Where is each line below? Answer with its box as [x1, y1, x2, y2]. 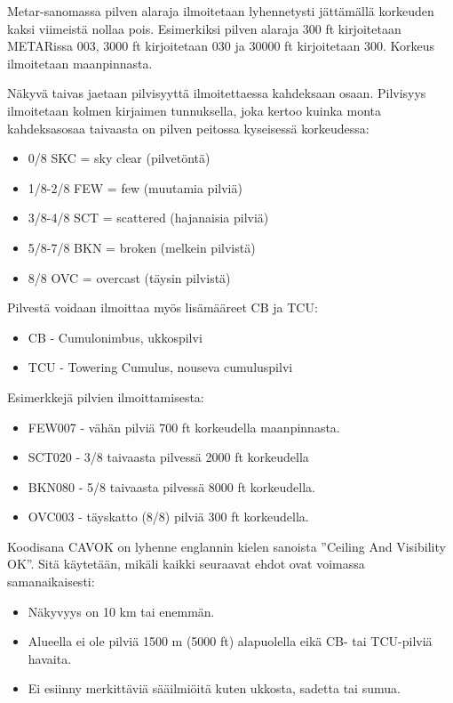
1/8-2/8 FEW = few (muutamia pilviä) [28, 178, 242, 197]
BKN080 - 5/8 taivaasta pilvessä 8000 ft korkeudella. [28, 477, 316, 496]
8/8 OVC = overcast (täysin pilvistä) [28, 268, 231, 287]
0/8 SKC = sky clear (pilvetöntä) [28, 149, 211, 167]
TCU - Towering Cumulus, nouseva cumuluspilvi [28, 358, 293, 376]
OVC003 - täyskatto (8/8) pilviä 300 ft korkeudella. [28, 507, 309, 526]
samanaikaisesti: [7, 572, 95, 591]
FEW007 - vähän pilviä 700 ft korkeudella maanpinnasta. [28, 417, 340, 436]
